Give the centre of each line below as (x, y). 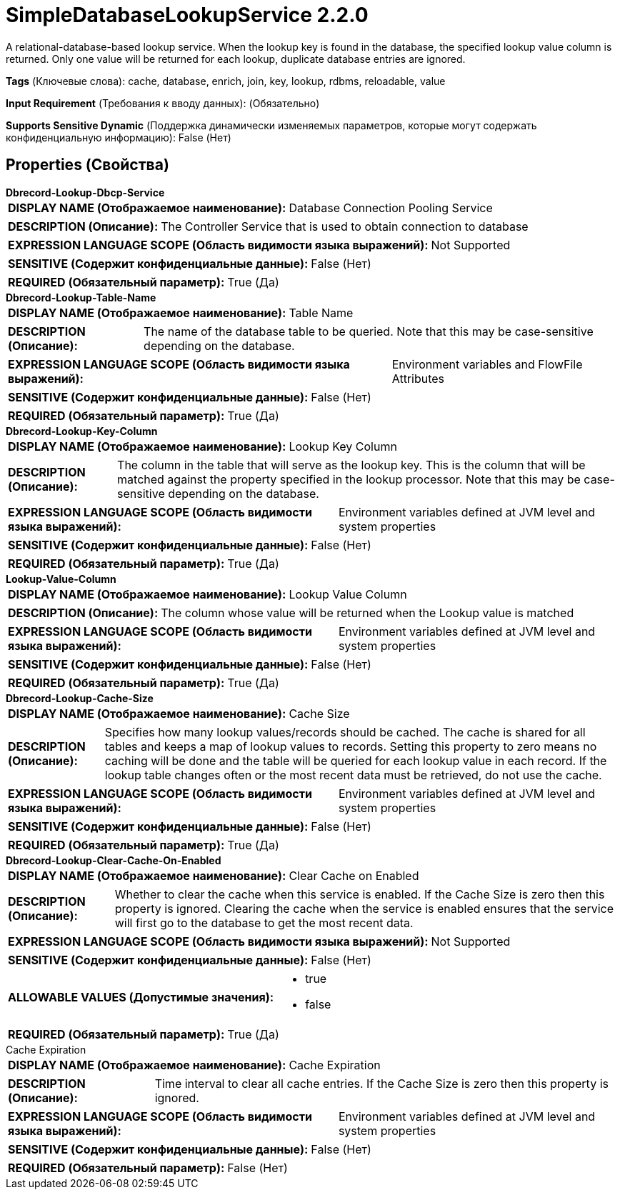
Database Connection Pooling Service (391, 207)
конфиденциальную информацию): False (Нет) (119, 137)
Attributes (418, 378)
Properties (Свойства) (87, 165)
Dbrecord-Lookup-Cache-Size (80, 698)
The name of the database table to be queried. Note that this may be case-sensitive (369, 331)
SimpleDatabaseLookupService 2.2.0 (187, 15)
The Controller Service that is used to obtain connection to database (345, 226)
